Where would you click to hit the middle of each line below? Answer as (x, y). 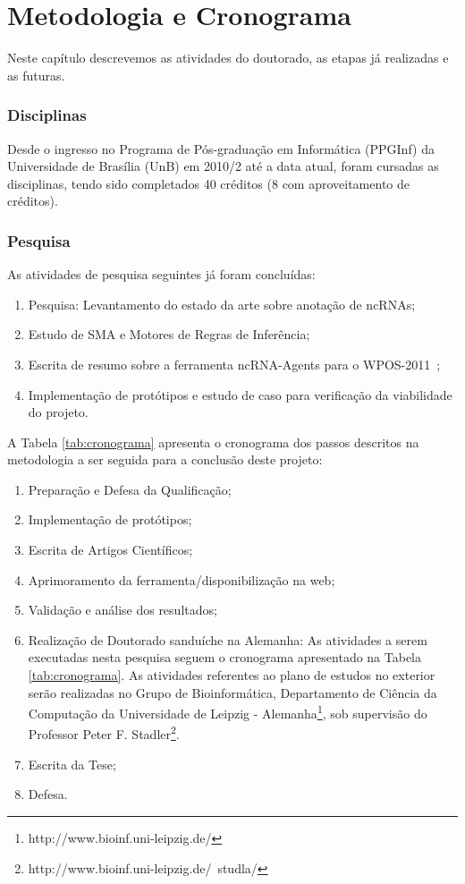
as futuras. (36, 75)
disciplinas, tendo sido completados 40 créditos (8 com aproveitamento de (208, 183)
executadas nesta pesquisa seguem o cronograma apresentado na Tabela (225, 657)
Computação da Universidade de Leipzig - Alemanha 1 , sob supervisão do (228, 712)
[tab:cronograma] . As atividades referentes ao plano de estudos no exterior (232, 675)
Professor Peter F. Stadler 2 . (104, 733)
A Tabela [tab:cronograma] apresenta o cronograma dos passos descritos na (213, 442)
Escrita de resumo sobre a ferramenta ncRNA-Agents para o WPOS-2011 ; (234, 364)
